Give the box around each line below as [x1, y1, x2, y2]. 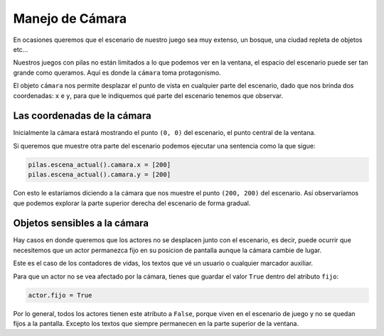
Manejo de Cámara [13, 11, 127, 26]
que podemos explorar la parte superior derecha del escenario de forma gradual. [13, 199, 251, 207]
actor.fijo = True [28, 291, 92, 299]
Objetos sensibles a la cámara [13, 217, 149, 229]
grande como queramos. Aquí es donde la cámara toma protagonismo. [13, 68, 221, 77]
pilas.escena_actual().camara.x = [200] [28, 161, 171, 168]
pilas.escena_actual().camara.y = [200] [28, 170, 171, 179]
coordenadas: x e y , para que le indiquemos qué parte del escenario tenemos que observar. [13, 91, 284, 99]
